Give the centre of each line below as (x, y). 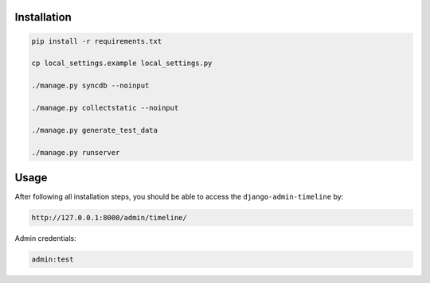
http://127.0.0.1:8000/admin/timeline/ (109, 217)
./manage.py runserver (76, 152)
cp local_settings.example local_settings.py (122, 63)
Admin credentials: (45, 238)
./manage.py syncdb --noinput (90, 86)
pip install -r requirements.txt (97, 41)
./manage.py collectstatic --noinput (105, 108)
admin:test (53, 259)
